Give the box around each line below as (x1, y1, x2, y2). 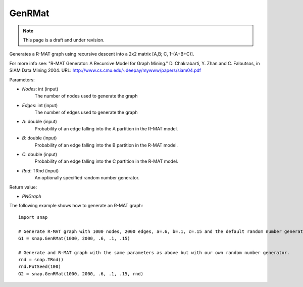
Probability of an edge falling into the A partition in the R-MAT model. (34, 125, 178, 131)
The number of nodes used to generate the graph (34, 93, 138, 99)
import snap (18, 214, 48, 220)
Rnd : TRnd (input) (22, 167, 59, 174)
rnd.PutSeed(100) (18, 264, 61, 270)
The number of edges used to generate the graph (34, 109, 138, 116)
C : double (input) (22, 152, 58, 158)
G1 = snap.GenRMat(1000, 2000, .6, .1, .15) (18, 235, 131, 241)
